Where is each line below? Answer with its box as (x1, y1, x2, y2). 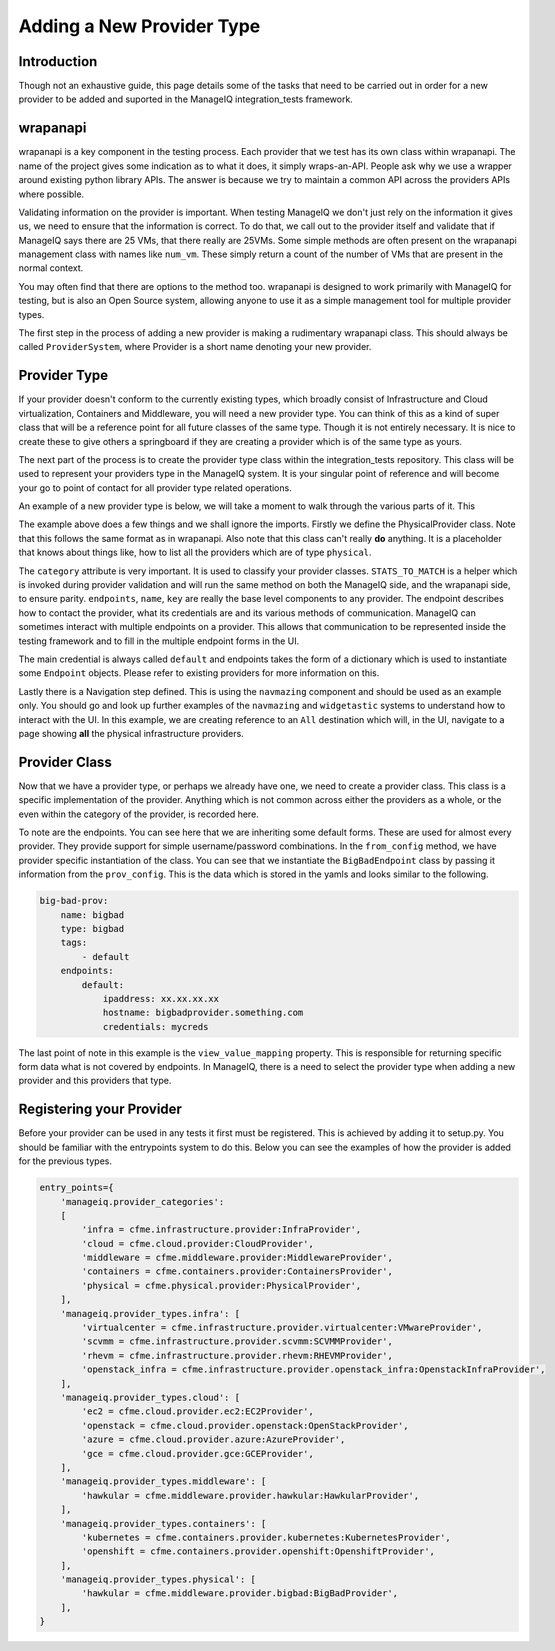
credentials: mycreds (102, 1021, 209, 1032)
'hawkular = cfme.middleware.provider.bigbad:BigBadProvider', (81, 1588, 399, 1599)
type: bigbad (60, 923, 125, 934)
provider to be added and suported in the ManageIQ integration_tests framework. (18, 93, 354, 105)
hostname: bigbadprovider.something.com (102, 1007, 304, 1019)
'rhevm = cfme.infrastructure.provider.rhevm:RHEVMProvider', (81, 1350, 394, 1361)
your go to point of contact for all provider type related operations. (18, 481, 292, 494)
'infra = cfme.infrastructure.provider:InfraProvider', (81, 1224, 362, 1235)
